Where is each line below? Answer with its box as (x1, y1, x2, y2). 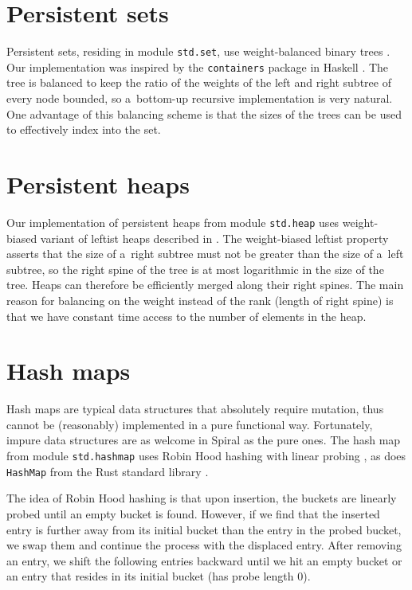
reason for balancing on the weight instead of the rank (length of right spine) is (6, 291, 394, 308)
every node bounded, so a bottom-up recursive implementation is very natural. (6, 90, 393, 107)
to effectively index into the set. (6, 121, 161, 138)
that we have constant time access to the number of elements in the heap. (6, 307, 367, 324)
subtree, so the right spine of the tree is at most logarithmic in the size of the (6, 260, 384, 277)
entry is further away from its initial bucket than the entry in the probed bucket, (6, 521, 402, 537)
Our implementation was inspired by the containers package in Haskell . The (6, 58, 389, 75)
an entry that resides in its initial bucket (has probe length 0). (6, 568, 311, 584)
